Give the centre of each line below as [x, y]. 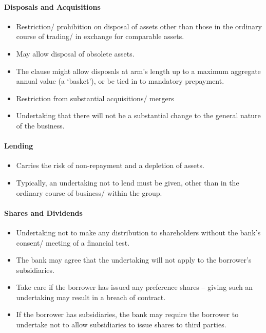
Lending [19, 146]
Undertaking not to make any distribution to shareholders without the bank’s [138, 232]
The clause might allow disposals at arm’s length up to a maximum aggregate [138, 71]
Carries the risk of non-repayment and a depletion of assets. [110, 165]
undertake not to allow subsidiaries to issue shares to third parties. [121, 325]
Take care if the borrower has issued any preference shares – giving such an [135, 287]
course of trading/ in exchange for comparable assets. [100, 36]
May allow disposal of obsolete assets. [75, 53]
